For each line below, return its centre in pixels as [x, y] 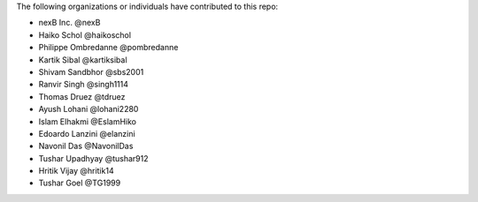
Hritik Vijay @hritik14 [76, 171]
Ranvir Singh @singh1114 [83, 85]
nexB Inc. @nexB [69, 23]
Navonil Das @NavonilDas [86, 146]
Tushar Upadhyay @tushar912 [94, 158]
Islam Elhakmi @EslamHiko [88, 121]
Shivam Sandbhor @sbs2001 [91, 71]
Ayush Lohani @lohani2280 [89, 109]
